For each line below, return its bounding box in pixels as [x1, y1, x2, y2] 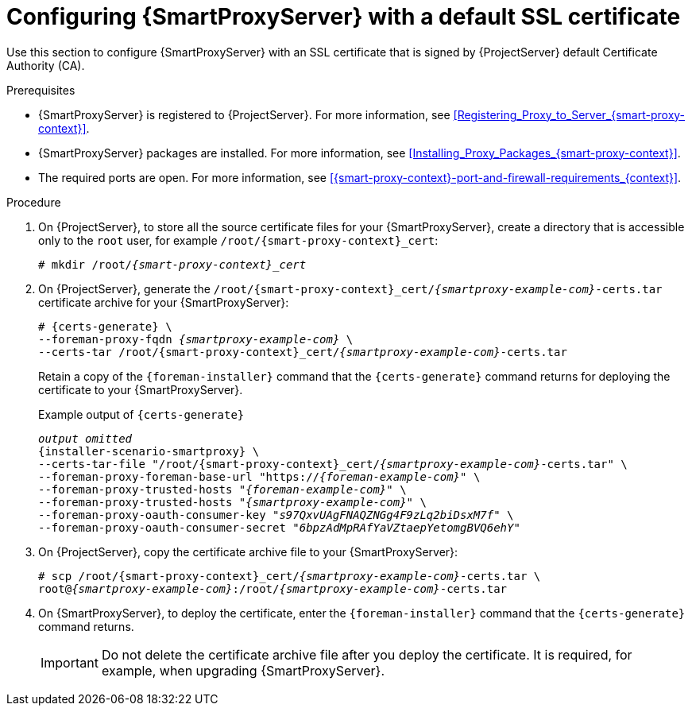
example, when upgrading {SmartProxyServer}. [101, 662, 385, 679]
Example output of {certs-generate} [38, 407, 245, 421]
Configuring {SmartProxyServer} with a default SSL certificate [6, 3, 681, 30]
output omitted [38, 431, 133, 445]
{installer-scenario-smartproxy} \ [38, 444, 260, 458]
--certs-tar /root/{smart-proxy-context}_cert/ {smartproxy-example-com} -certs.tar [38, 345, 567, 358]
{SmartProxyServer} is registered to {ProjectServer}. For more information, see [38, 107, 450, 122]
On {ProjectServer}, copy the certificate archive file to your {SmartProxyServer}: [38, 544, 458, 559]
